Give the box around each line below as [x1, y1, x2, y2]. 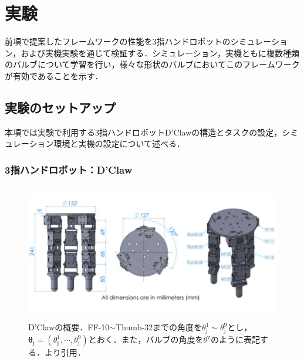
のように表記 [211, 333, 261, 346]
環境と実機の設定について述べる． [53, 137, 185, 150]
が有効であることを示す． [5, 69, 103, 82]
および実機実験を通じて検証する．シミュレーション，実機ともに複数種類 [21, 46, 300, 59]
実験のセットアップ [5, 98, 116, 116]
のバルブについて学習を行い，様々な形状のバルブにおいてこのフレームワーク [5, 58, 300, 70]
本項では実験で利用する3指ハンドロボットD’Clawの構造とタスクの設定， [5, 126, 282, 138]
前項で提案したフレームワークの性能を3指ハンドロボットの [5, 35, 231, 48]
